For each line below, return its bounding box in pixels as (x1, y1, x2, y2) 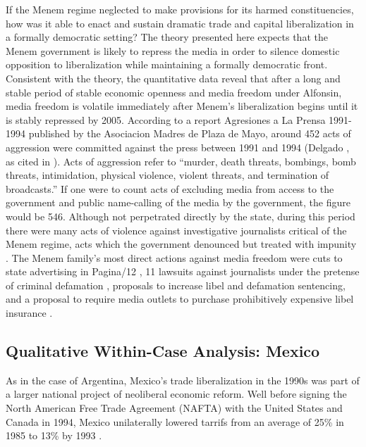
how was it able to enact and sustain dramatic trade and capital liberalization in (6, 15, 354, 30)
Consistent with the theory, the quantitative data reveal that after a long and (6, 70, 341, 85)
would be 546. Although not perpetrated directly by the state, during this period (6, 208, 355, 223)
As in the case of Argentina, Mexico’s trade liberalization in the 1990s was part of (6, 372, 360, 387)
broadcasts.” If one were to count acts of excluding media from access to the (6, 181, 334, 196)
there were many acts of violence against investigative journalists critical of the (6, 222, 347, 237)
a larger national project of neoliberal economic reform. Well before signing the (6, 386, 347, 401)
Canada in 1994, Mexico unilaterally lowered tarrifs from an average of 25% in (6, 414, 344, 429)
